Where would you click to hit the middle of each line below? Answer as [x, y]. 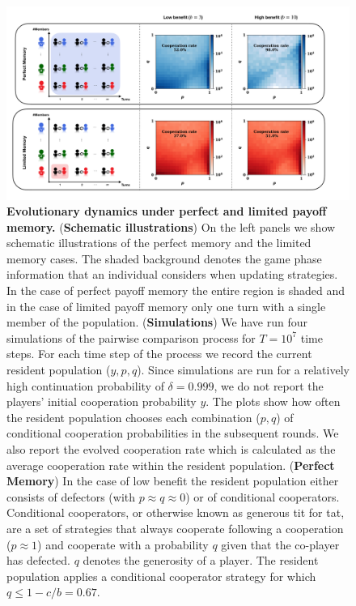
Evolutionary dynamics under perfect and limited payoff [167, 211]
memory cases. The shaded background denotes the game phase [164, 258]
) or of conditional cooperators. [263, 496]
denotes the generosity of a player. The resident [201, 560]
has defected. [39, 560]
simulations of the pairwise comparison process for [131, 337]
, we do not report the [269, 385]
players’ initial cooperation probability [102, 401]
